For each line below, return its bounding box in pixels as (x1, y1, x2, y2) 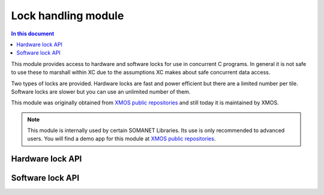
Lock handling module (11, 9, 124, 22)
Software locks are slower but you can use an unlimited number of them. (11, 88, 191, 95)
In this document (11, 30, 55, 37)
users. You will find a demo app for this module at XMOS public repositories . (27, 135, 216, 142)
